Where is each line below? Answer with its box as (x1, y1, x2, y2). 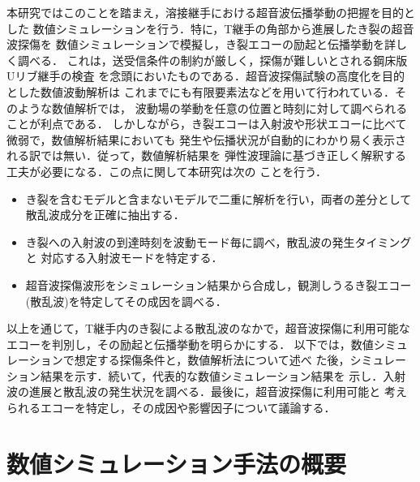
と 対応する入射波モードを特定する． (25, 249, 223, 266)
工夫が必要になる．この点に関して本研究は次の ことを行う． (6, 162, 328, 179)
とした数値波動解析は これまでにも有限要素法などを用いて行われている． (6, 83, 396, 100)
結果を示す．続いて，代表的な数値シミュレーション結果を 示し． (40, 367, 384, 384)
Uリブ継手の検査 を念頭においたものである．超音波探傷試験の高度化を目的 (6, 67, 405, 84)
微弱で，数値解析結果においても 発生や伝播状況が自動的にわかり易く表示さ (6, 131, 406, 148)
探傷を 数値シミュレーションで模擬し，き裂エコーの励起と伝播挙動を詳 (17, 36, 396, 53)
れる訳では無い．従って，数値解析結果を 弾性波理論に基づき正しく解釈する (6, 147, 406, 164)
